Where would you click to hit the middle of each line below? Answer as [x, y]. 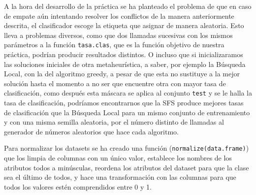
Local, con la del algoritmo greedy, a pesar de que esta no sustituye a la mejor [122, 74]
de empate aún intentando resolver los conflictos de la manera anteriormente [119, 16]
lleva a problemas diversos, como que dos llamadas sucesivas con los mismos [118, 35]
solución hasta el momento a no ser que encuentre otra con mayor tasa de [115, 83]
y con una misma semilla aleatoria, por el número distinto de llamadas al [114, 122]
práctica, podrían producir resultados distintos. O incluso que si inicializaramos [124, 54]
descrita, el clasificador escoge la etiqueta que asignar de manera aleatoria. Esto [124, 25]
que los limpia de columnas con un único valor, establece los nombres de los [118, 158]
